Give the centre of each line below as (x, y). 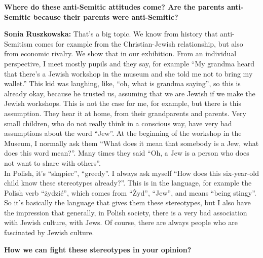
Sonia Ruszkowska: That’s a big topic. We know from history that (111, 34)
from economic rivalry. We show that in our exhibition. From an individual (120, 53)
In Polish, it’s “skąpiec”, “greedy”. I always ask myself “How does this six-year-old (131, 173)
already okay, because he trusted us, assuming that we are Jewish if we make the (130, 93)
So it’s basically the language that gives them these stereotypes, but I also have (127, 202)
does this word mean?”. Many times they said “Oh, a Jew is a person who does (127, 153)
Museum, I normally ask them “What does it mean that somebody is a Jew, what (131, 143)
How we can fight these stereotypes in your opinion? (98, 249)
